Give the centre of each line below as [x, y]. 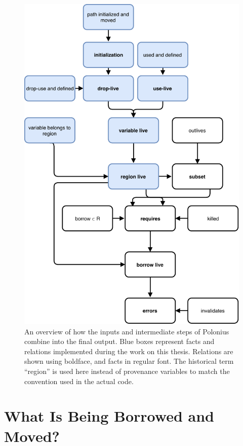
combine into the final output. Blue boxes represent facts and [119, 341]
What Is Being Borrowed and [109, 416]
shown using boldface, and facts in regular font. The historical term [129, 361]
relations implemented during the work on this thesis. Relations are [129, 351]
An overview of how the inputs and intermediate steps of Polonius [127, 331]
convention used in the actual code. [79, 381]
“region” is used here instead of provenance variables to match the [127, 371]
